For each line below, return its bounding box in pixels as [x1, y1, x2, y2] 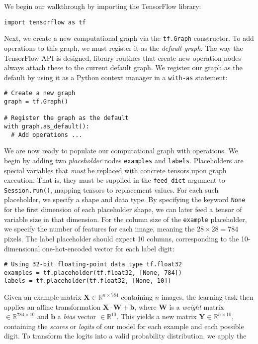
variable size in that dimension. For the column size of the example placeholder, [4, 214, 247, 224]
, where [134, 301, 157, 312]
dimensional [4, 243, 40, 253]
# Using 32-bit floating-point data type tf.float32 [4, 261, 182, 268]
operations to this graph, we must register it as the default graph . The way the [4, 42, 243, 53]
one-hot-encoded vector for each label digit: [42, 243, 174, 253]
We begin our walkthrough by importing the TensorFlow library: [4, 1, 201, 11]
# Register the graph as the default [4, 115, 129, 122]
